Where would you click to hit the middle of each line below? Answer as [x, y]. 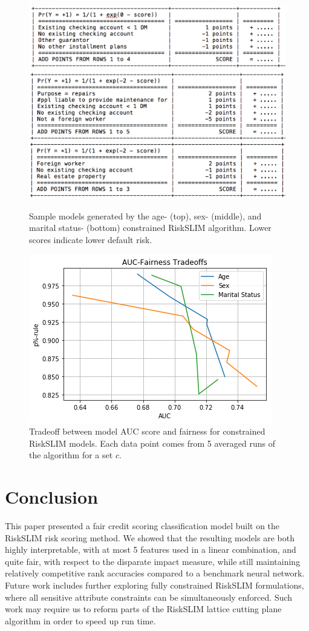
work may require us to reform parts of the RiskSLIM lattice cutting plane [143, 609]
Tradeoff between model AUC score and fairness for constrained [147, 431]
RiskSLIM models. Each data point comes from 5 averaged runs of [152, 443]
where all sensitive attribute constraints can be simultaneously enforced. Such [149, 597]
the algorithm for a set [71, 455]
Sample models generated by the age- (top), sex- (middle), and [145, 215]
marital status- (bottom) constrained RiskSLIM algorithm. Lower [150, 228]
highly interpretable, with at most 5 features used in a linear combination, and [151, 549]
